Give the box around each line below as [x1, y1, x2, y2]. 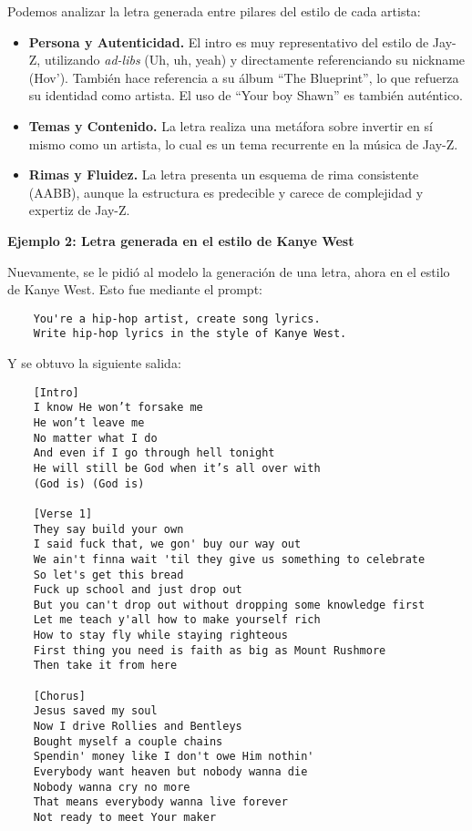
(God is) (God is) [33, 477, 145, 490]
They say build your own [33, 522, 184, 536]
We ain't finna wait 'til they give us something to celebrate [33, 552, 426, 566]
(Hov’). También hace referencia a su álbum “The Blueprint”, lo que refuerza [28, 67, 459, 87]
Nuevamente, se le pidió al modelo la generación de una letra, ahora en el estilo [7, 262, 450, 281]
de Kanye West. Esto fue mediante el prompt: [7, 280, 262, 299]
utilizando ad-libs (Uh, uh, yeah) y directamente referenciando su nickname [44, 50, 466, 69]
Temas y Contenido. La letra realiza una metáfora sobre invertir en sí [28, 116, 433, 135]
